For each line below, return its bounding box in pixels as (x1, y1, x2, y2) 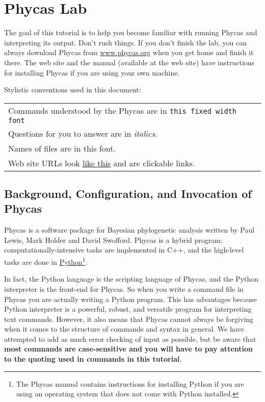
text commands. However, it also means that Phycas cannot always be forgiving (4, 313, 254, 324)
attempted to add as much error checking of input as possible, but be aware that (4, 333, 256, 344)
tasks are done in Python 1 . (4, 255, 88, 267)
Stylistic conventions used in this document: (4, 84, 141, 95)
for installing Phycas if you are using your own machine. (4, 67, 180, 78)
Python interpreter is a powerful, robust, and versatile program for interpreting (4, 304, 252, 314)
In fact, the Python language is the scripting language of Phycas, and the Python (4, 273, 259, 284)
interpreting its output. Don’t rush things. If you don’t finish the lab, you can (4, 37, 247, 47)
